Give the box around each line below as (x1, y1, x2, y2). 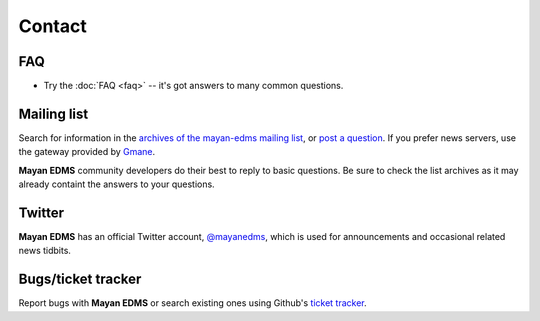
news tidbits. (18, 245, 72, 257)
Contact (18, 15, 87, 37)
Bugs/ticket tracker (18, 271, 142, 288)
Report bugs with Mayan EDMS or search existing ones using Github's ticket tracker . (18, 297, 367, 309)
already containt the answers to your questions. (18, 178, 215, 190)
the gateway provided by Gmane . (18, 146, 156, 158)
